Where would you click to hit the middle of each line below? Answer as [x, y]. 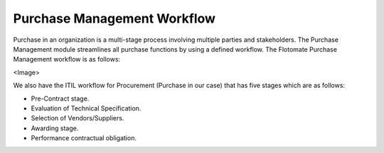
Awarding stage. [55, 128]
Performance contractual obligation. [84, 138]
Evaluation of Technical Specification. [86, 108]
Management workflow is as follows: [67, 59]
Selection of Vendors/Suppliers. [78, 118]
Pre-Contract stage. [60, 98]
